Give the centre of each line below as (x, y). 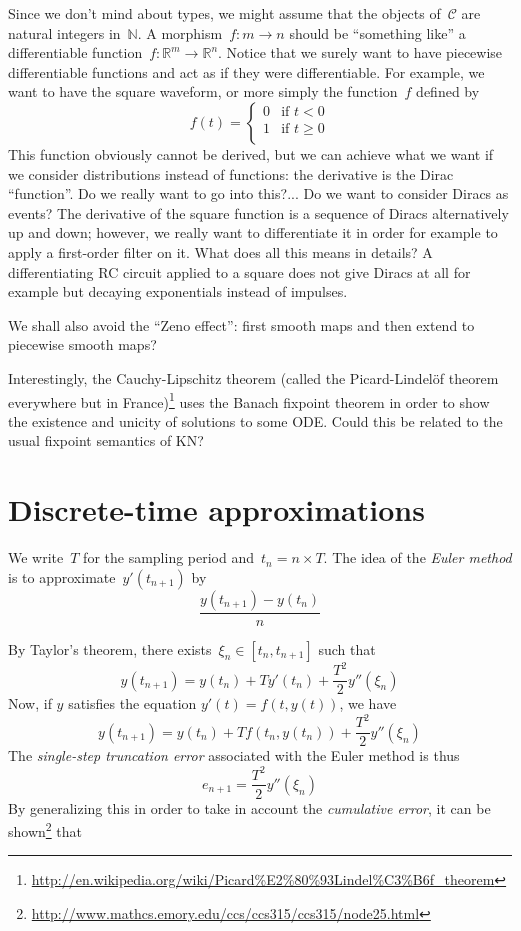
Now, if (30, 703)
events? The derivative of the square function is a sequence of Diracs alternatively (258, 212)
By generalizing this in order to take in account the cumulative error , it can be (249, 807)
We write (36, 557)
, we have (368, 703)
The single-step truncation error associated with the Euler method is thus (234, 755)
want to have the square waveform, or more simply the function (203, 91)
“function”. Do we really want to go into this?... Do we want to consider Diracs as (258, 193)
